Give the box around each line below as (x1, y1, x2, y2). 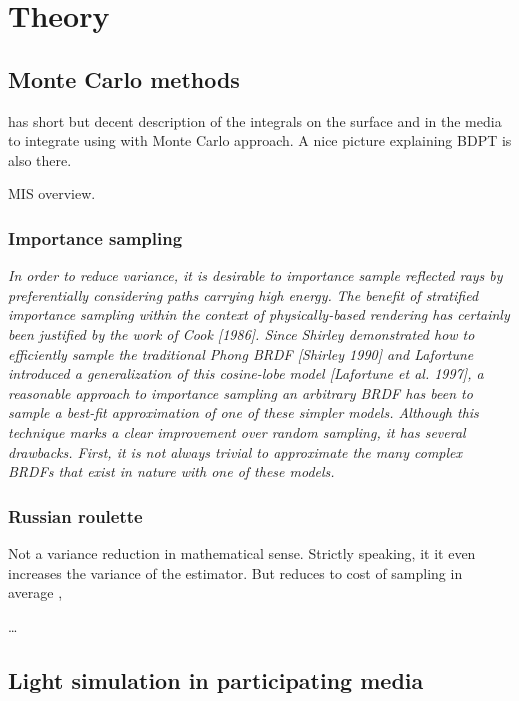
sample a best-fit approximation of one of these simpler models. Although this (8, 402, 479, 423)
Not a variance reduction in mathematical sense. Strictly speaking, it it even (8, 542, 476, 563)
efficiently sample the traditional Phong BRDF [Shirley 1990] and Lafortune (8, 343, 474, 364)
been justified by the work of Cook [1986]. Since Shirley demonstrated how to (8, 323, 475, 344)
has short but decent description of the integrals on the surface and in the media (8, 110, 502, 131)
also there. (8, 149, 72, 170)
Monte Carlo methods (8, 63, 240, 94)
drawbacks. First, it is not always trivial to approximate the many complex (8, 441, 463, 462)
